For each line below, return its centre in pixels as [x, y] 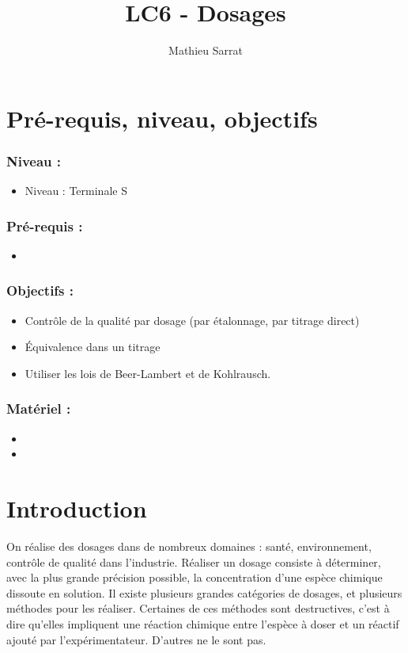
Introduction [77, 508]
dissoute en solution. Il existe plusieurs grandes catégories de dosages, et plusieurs [204, 592]
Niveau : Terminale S [76, 191]
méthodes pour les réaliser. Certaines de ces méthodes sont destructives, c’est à [198, 608]
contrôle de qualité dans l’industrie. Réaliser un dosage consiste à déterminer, [194, 561]
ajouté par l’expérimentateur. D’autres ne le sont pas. [136, 639]
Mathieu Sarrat [206, 50]
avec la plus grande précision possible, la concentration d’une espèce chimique [195, 577]
